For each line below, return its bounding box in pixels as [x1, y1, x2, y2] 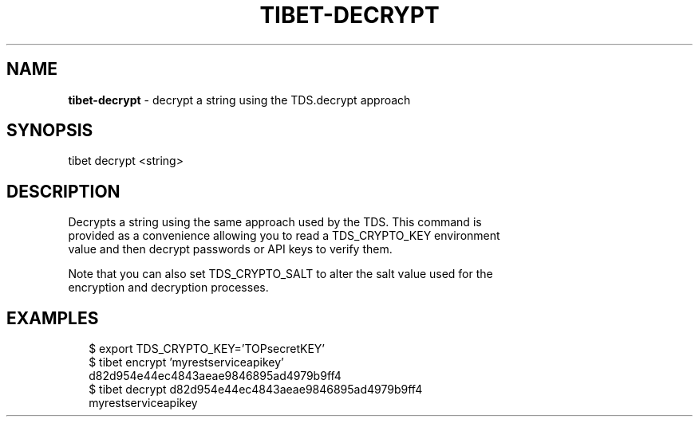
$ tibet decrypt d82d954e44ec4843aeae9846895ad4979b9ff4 [89, 382, 423, 397]
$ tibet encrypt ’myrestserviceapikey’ [89, 355, 284, 370]
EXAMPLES [6, 307, 99, 328]
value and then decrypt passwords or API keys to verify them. [68, 242, 393, 257]
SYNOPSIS [6, 120, 93, 141]
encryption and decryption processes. [68, 280, 269, 295]
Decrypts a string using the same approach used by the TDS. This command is [68, 215, 482, 229]
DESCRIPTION [6, 181, 120, 202]
